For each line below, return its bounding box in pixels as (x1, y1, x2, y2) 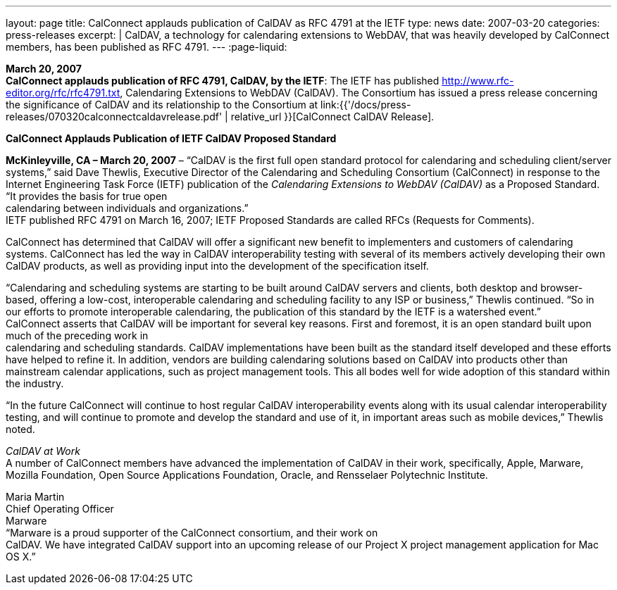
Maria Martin (6, 491, 65, 503)
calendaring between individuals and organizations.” (6, 202, 249, 214)
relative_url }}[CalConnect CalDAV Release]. (230, 111, 435, 123)
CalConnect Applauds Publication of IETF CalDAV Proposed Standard (6, 132, 337, 144)
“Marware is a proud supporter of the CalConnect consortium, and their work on (6, 527, 378, 539)
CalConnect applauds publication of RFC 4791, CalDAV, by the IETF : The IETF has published (6, 75, 440, 87)
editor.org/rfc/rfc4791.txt (6, 87, 120, 99)
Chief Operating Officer (6, 503, 114, 515)
